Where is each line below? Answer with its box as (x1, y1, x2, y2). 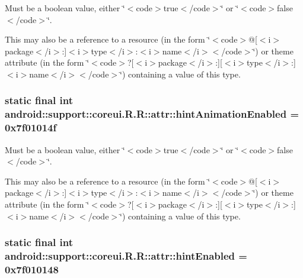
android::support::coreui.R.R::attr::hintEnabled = (5, 248, 247, 263)
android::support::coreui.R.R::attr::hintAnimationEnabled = (5, 106, 299, 121)
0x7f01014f (5, 120, 57, 135)
